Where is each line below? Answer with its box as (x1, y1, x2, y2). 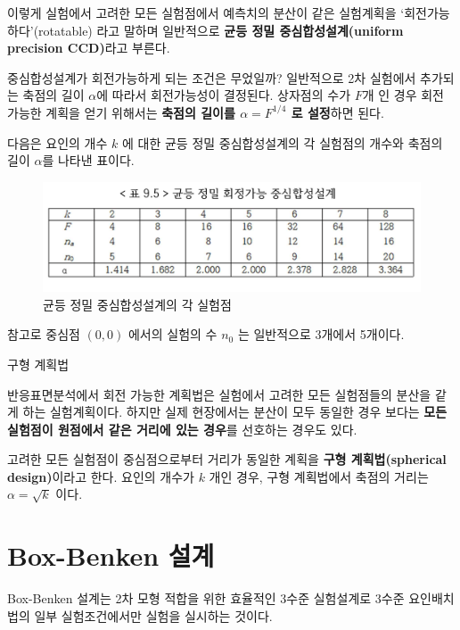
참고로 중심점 (7, 325, 80, 344)
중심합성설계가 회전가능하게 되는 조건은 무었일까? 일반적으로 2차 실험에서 (7, 68, 416, 87)
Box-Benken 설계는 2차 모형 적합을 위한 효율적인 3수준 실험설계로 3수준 (7, 589, 405, 608)
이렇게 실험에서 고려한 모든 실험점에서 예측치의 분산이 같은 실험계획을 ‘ (7, 4, 405, 21)
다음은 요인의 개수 (7, 133, 108, 152)
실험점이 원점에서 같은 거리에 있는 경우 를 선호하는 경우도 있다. (7, 419, 357, 438)
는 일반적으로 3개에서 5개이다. (237, 325, 405, 344)
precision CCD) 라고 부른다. (7, 38, 170, 57)
